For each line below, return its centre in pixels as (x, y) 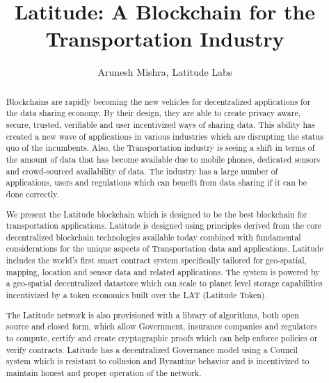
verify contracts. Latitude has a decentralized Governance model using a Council (152, 349)
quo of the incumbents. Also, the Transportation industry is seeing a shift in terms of (160, 148)
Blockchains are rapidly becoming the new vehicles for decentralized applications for (158, 101)
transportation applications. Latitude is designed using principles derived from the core (164, 226)
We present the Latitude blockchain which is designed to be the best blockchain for (157, 214)
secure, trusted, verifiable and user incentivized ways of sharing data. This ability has (160, 125)
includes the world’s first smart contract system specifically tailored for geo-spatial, (156, 260)
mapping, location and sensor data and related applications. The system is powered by (163, 271)
